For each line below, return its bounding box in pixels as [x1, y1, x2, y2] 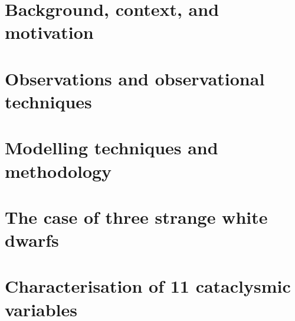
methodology [5, 158, 112, 183]
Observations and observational [5, 66, 265, 90]
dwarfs [5, 228, 59, 252]
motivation [5, 20, 94, 44]
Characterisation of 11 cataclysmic [5, 274, 291, 298]
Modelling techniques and [5, 135, 218, 160]
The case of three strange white [5, 204, 268, 229]
